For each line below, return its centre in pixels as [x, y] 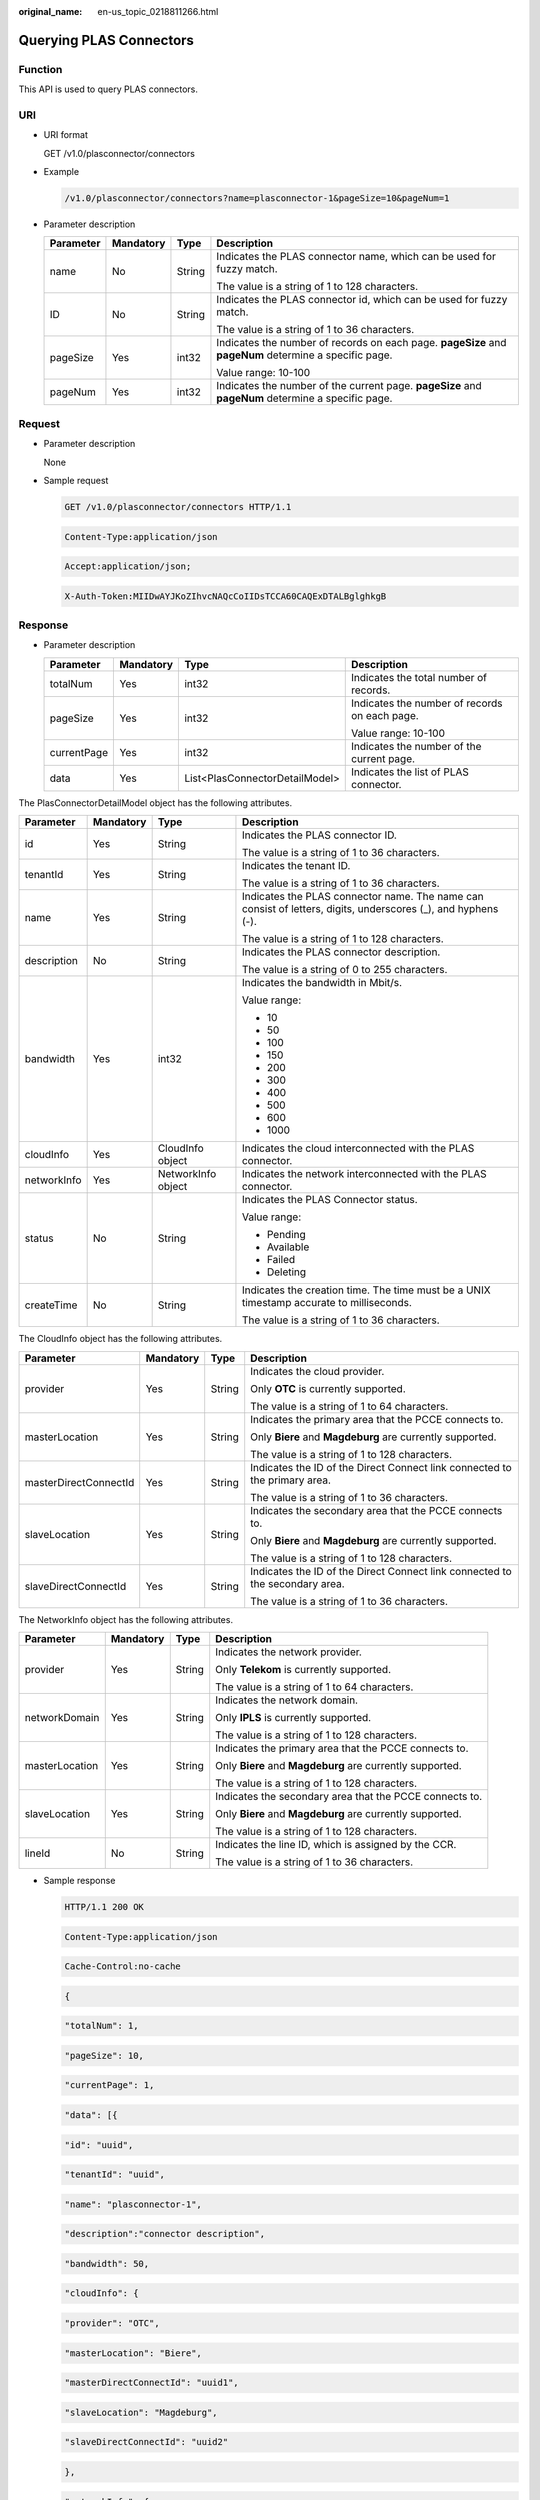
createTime [51, 1305]
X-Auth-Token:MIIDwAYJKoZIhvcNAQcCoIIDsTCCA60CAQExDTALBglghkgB [225, 596]
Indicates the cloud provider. [317, 1371]
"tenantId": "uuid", [114, 2174]
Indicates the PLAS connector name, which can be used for [356, 257]
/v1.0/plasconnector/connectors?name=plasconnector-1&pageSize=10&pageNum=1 [257, 198]
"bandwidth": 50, [107, 2263]
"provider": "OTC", [112, 2323]
